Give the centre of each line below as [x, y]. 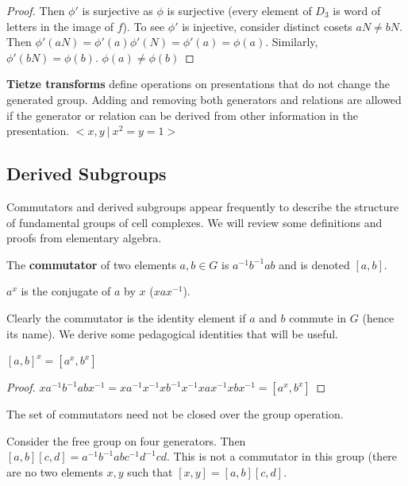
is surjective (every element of [239, 10]
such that [150, 471]
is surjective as [117, 10]
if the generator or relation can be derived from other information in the [182, 115]
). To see [144, 26]
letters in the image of [60, 26]
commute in [318, 317]
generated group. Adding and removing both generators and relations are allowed [204, 99]
